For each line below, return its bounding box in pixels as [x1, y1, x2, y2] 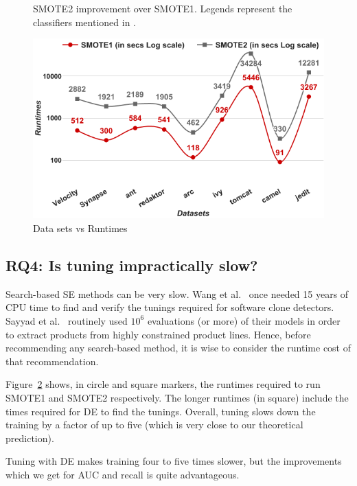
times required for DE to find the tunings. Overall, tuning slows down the [5, 404, 316, 418]
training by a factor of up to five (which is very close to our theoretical [5, 417, 303, 432]
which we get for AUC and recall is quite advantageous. [5, 467, 240, 481]
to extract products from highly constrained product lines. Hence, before [5, 327, 311, 341]
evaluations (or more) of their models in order [147, 313, 341, 327]
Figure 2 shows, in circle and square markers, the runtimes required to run [5, 377, 321, 391]
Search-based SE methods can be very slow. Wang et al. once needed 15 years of [5, 286, 349, 301]
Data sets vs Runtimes [33, 220, 128, 235]
